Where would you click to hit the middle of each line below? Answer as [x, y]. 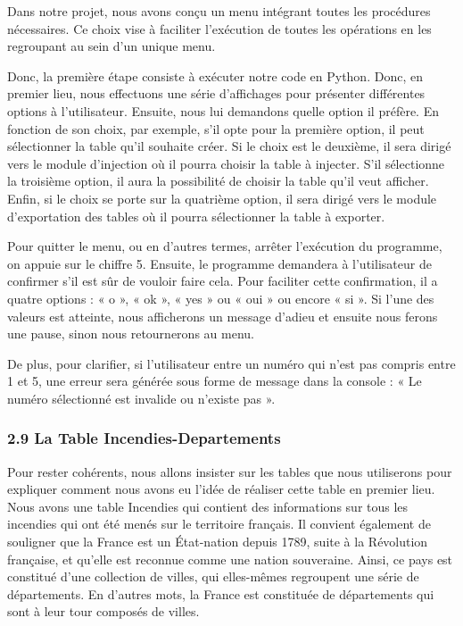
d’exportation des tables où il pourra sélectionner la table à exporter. [196, 216]
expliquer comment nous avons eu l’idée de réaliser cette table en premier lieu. [221, 489]
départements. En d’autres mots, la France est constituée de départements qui [221, 593]
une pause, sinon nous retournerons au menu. [131, 334]
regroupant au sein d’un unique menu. [112, 46]
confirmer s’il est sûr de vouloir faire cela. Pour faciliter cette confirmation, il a [223, 281]
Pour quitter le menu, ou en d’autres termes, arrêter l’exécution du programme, [225, 246]
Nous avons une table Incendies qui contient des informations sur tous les [208, 506]
